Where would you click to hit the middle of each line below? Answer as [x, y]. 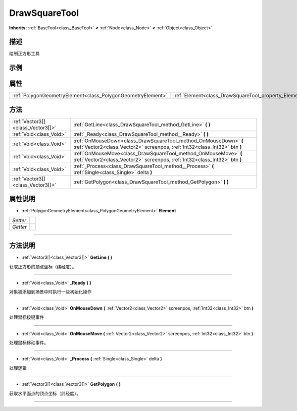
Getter [20, 227]
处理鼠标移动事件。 [29, 343]
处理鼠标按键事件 [26, 317]
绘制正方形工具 [24, 54]
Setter [19, 220]
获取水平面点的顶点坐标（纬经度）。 [45, 393]
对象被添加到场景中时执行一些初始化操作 [50, 292]
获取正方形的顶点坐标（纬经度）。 [43, 266]
